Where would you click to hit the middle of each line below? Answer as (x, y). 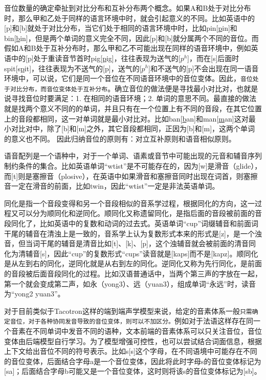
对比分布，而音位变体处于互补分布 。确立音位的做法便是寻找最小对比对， (123, 88)
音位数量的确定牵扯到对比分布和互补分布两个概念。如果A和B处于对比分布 (128, 8)
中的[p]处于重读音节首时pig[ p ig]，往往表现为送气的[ (96, 58)
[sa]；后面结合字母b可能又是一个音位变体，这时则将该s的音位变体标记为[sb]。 (133, 371)
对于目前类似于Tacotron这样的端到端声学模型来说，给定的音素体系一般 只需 (128, 311)
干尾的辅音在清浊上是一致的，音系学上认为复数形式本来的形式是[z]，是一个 (129, 233)
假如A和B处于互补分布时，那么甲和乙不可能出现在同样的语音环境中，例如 (128, 48)
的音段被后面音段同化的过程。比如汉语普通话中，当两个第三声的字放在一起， (133, 273)
